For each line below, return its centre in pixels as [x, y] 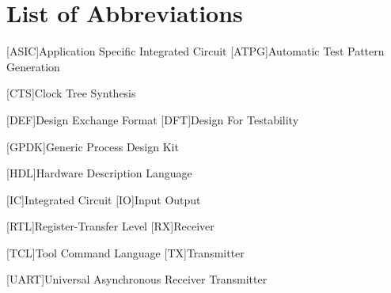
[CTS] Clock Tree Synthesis [71, 93]
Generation [33, 66]
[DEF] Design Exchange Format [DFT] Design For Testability [153, 119]
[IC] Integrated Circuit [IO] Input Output [104, 199]
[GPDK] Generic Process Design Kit [93, 146]
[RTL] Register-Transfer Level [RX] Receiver [110, 226]
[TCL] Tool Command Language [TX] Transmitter [125, 252]
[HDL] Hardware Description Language [99, 173]
